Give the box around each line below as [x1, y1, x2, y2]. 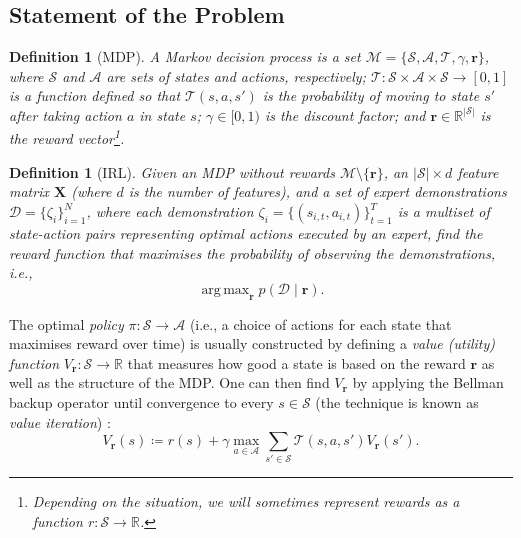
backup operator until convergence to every [9, 391, 274, 412]
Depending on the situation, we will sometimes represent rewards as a [32, 491, 460, 512]
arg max [201, 282, 250, 297]
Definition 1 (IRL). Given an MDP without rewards [9, 161, 335, 182]
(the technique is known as [315, 391, 479, 412]
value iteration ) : [9, 411, 111, 432]
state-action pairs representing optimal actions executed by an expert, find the [9, 223, 483, 244]
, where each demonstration [86, 201, 254, 222]
